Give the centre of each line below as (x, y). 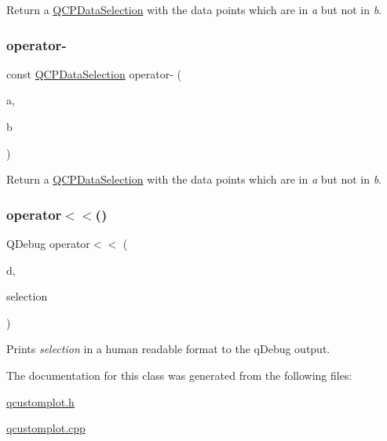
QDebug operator (48, 243)
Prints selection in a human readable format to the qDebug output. (168, 349)
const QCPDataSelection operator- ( (94, 73)
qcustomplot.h (40, 401)
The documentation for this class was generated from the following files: (179, 375)
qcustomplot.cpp (46, 428)
